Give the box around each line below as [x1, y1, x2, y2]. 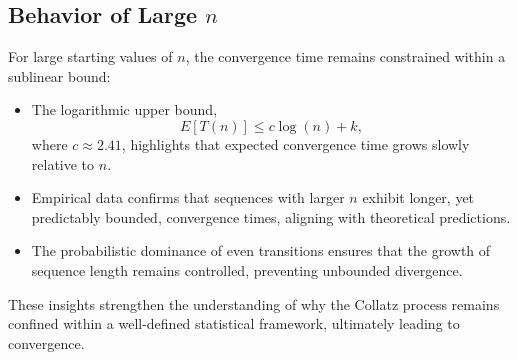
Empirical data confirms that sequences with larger [31, 187, 345, 208]
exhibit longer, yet [362, 187, 475, 208]
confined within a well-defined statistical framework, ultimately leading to [8, 313, 460, 334]
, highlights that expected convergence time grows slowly [121, 133, 470, 154]
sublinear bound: [8, 65, 111, 86]
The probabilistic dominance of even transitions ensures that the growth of [31, 240, 491, 261]
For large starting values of [8, 46, 173, 67]
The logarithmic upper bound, [31, 99, 218, 120]
